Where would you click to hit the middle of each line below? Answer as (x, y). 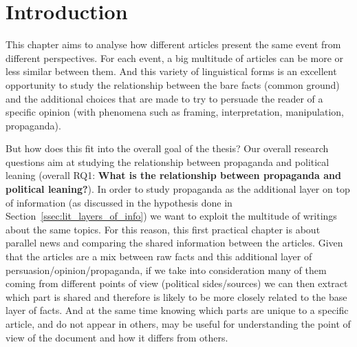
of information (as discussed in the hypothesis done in (119, 202)
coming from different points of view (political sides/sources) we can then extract (177, 283)
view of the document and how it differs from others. (117, 337)
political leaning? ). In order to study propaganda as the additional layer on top (178, 189)
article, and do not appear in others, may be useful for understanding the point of (178, 324)
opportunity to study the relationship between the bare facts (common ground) (173, 84)
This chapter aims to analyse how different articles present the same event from (173, 44)
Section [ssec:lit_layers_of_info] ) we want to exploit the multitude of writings (171, 216)
